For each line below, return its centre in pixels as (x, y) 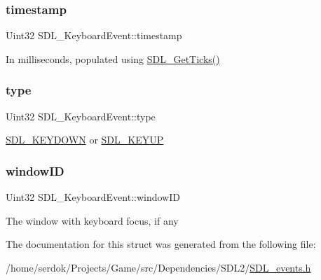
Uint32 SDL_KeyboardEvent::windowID (93, 197)
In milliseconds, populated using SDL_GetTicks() (113, 58)
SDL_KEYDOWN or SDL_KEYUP (85, 140)
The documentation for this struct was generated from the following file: (161, 244)
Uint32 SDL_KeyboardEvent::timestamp (94, 35)
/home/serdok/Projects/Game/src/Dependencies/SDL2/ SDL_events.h (158, 267)
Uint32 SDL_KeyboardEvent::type (81, 116)
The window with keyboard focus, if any (92, 220)
